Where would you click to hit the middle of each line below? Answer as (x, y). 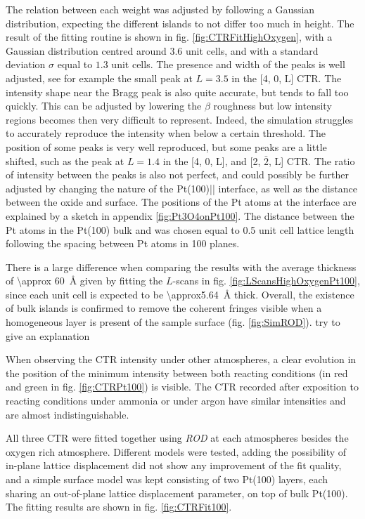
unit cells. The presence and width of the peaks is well (228, 64)
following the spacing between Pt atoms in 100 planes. (123, 243)
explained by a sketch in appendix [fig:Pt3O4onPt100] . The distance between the (180, 215)
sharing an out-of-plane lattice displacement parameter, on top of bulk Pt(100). (177, 493)
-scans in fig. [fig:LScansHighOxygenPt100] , (266, 281)
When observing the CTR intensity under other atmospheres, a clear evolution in (181, 359)
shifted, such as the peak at (65, 160)
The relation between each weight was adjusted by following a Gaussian (160, 9)
